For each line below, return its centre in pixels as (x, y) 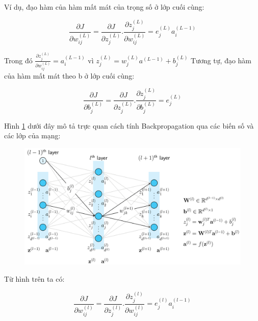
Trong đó (18, 60)
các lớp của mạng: (32, 135)
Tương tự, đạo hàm (221, 60)
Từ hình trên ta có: (34, 278)
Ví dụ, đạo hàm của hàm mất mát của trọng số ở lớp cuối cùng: (104, 7)
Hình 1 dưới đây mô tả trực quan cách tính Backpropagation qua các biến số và (129, 125)
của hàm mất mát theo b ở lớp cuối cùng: (69, 75)
